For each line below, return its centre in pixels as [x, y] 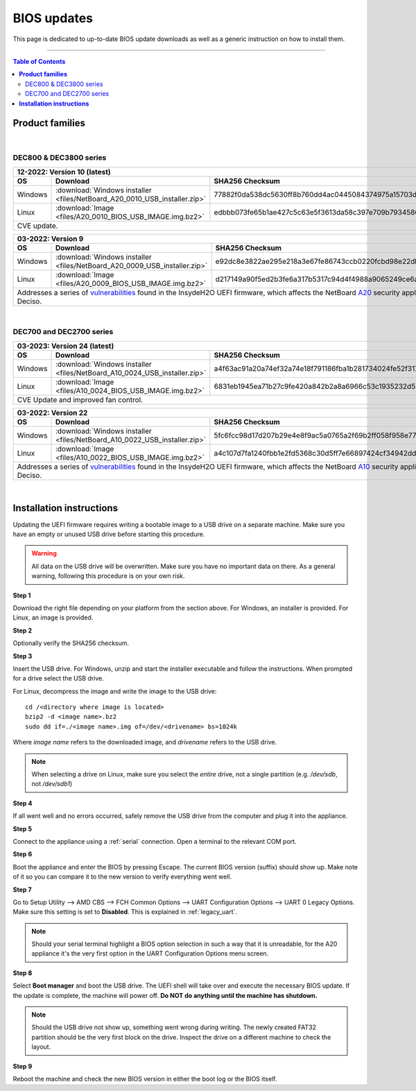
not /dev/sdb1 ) [52, 784]
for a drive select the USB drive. [58, 678]
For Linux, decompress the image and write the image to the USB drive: [115, 691]
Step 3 [23, 656]
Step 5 [23, 828]
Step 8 [23, 973]
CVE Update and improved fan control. [80, 399]
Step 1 [22, 595]
